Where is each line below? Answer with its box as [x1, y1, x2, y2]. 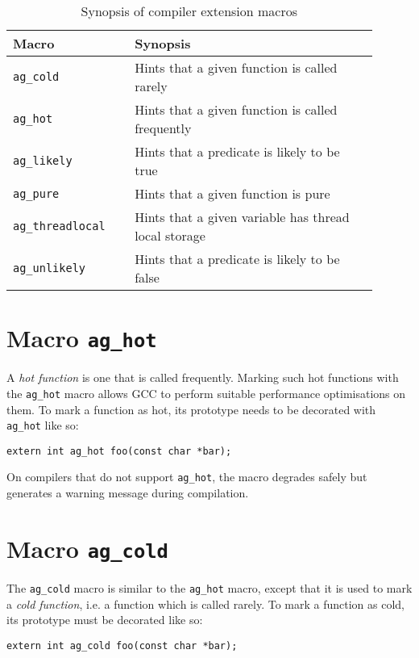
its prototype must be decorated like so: [6, 611, 203, 628]
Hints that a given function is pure [135, 184, 330, 203]
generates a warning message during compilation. [6, 484, 249, 501]
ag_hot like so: [6, 417, 79, 434]
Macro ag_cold [6, 531, 168, 564]
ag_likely [13, 154, 73, 167]
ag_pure [13, 187, 60, 200]
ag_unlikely [13, 262, 86, 275]
